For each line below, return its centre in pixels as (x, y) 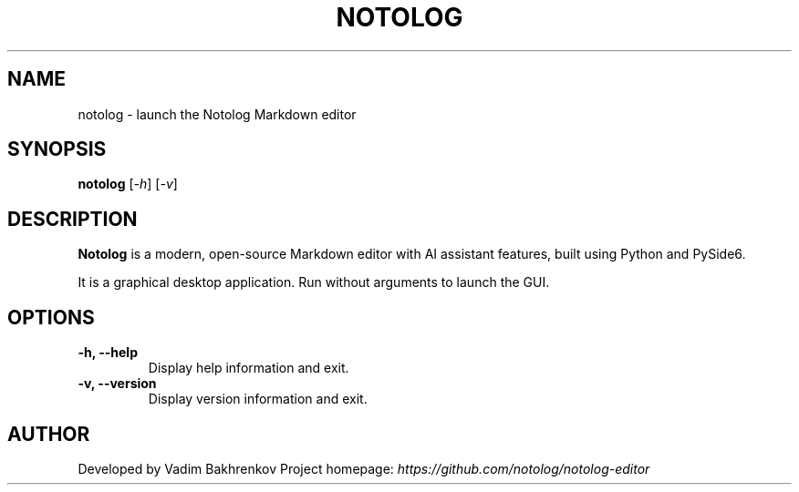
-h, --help (108, 353)
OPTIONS (51, 317)
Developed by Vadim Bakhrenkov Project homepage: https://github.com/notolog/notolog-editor (364, 468)
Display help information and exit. (249, 368)
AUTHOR (49, 434)
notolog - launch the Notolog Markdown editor (217, 114)
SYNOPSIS (57, 149)
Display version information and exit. (258, 399)
